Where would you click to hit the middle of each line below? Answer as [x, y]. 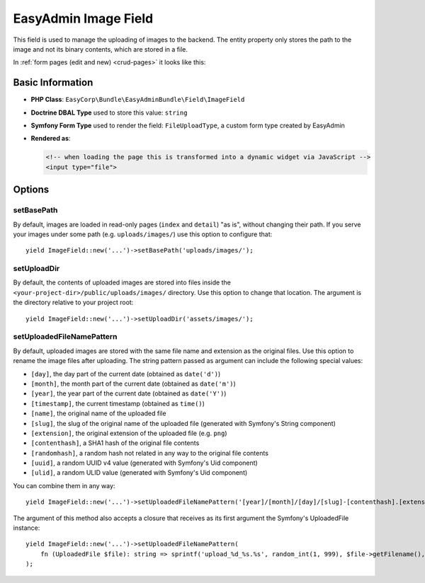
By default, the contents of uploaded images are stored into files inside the [122, 282]
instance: [27, 528]
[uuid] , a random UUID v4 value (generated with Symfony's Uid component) [144, 463]
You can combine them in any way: [64, 485]
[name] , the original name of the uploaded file [98, 413]
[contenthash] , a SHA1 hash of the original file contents [115, 443]
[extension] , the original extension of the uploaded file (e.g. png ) [129, 433]
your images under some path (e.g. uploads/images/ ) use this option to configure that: [143, 234]
